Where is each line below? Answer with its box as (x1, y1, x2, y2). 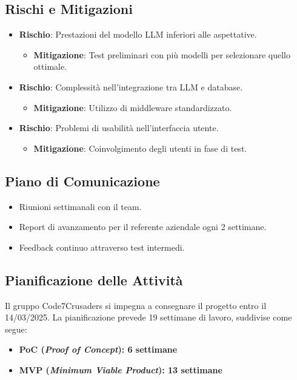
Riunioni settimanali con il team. (19, 200, 142, 212)
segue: (5, 322, 27, 335)
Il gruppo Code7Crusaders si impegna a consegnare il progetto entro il (5, 299, 267, 311)
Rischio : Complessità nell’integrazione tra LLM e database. (19, 80, 243, 93)
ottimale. (33, 60, 67, 73)
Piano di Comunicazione (5, 171, 160, 190)
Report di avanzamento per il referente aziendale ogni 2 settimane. (19, 220, 267, 233)
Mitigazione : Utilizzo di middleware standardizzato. (33, 101, 232, 114)
